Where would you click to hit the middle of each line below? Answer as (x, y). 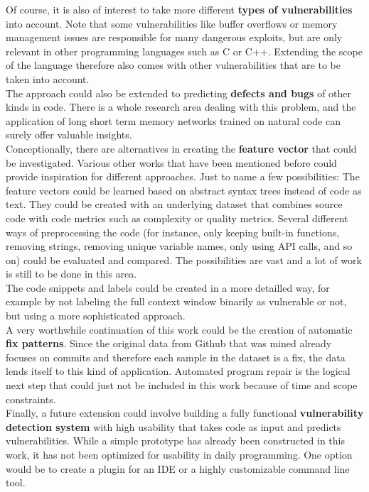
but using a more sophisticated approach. (96, 316)
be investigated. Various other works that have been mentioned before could (171, 162)
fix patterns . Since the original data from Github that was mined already (169, 343)
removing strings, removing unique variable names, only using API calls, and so (179, 246)
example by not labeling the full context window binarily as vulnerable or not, (176, 301)
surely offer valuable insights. (69, 135)
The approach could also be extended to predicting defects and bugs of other (179, 93)
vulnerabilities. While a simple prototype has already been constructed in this (175, 441)
